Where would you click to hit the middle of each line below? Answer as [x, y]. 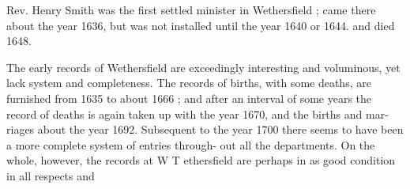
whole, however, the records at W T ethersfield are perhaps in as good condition [201, 160]
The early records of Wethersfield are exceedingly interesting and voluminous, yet [203, 67]
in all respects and [51, 175]
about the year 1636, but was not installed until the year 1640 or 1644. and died [201, 25]
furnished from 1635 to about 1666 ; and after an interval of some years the [189, 98]
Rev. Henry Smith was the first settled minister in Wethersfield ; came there [191, 9]
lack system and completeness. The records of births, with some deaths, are [189, 83]
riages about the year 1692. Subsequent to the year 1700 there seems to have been [205, 129]
